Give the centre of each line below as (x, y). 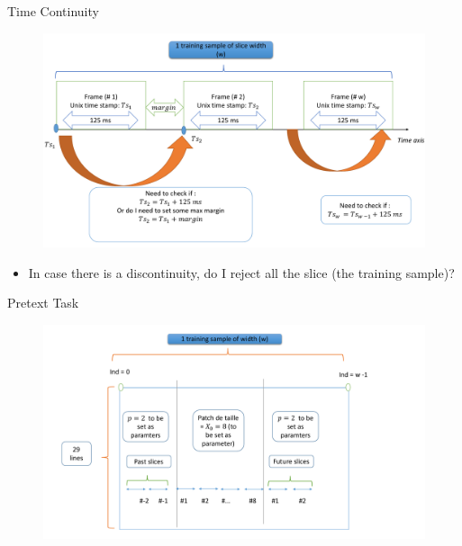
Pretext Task (43, 303)
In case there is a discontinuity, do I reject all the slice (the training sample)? (241, 272)
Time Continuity (53, 11)
